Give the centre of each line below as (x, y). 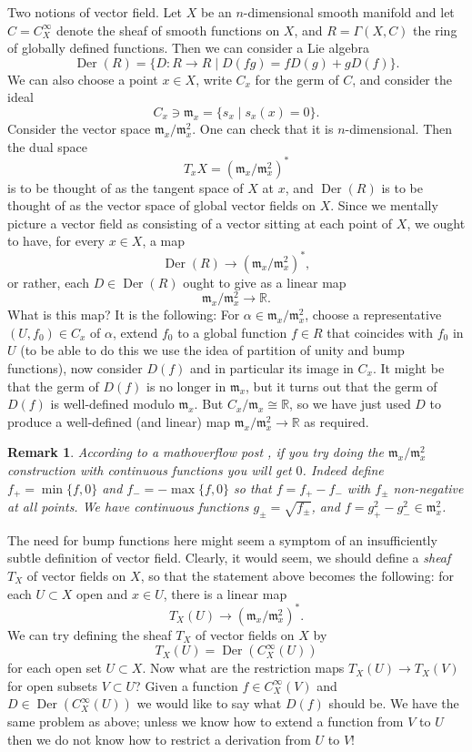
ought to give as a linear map (265, 282)
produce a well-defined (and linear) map (119, 421)
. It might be (408, 367)
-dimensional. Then (399, 128)
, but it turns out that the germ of (341, 386)
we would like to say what (209, 703)
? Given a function (186, 685)
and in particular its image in (272, 367)
